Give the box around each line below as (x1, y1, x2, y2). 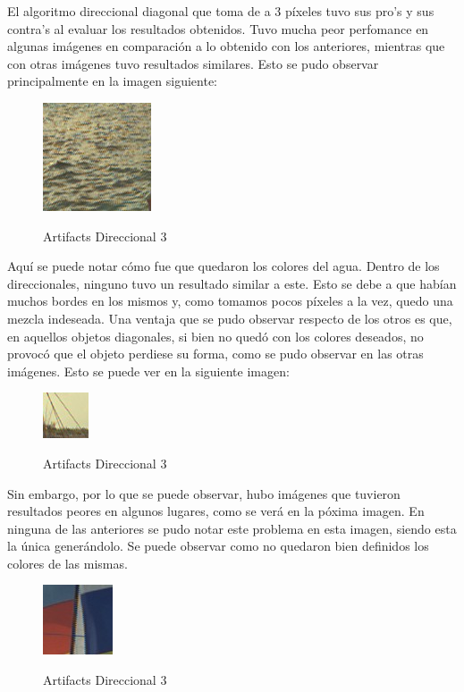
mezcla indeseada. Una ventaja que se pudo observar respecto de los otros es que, (7, 308, 452, 327)
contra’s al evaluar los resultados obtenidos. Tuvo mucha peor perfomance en (7, 19, 429, 38)
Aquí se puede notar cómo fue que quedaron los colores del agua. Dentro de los (7, 257, 440, 275)
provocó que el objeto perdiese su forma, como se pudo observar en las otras (7, 344, 424, 363)
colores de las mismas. (7, 553, 128, 572)
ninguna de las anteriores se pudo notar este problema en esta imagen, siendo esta (7, 519, 457, 537)
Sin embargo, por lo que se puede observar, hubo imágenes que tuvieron (7, 484, 401, 502)
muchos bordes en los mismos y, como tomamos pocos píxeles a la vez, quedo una (7, 291, 453, 310)
